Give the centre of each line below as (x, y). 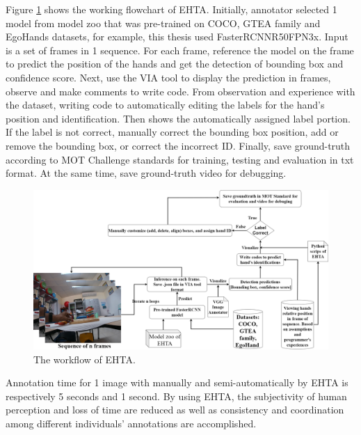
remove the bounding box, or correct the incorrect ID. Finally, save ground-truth (178, 145)
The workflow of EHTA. (85, 359)
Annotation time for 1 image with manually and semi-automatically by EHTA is (177, 382)
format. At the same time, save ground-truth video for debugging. (146, 173)
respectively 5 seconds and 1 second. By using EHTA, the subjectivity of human (176, 396)
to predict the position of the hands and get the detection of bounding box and (175, 64)
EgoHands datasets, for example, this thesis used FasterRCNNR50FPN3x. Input (177, 37)
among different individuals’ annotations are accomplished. (131, 424)
